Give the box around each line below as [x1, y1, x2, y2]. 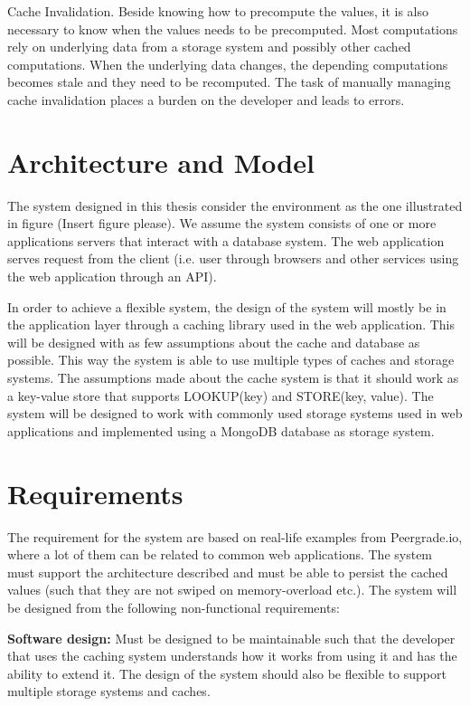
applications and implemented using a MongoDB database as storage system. [7, 421, 435, 440]
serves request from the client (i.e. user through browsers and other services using [7, 249, 459, 268]
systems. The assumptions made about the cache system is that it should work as [7, 368, 459, 387]
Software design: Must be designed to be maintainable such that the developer [7, 628, 456, 647]
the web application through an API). [7, 267, 217, 286]
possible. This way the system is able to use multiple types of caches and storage [7, 350, 455, 369]
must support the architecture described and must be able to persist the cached [7, 562, 448, 581]
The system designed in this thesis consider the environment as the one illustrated [7, 196, 463, 215]
